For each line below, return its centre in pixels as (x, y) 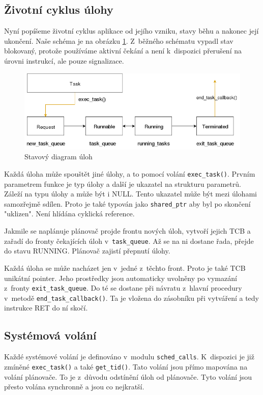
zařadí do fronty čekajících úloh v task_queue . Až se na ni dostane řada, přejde (129, 241)
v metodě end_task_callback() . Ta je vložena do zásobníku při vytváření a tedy (131, 298)
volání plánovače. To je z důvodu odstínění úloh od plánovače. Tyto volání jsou (128, 376)
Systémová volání (50, 335)
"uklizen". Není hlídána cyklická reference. (69, 214)
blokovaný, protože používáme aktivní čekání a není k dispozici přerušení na (123, 51)
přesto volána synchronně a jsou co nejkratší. (74, 387)
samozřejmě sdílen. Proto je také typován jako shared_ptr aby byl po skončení (127, 203)
